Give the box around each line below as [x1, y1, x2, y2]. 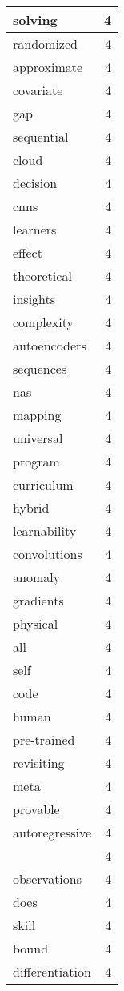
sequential [13, 127, 69, 146]
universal [13, 429, 63, 447]
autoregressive [13, 823, 92, 841]
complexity [13, 313, 74, 331]
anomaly [13, 568, 61, 586]
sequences [13, 359, 67, 378]
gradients [13, 591, 64, 609]
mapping [13, 406, 62, 424]
